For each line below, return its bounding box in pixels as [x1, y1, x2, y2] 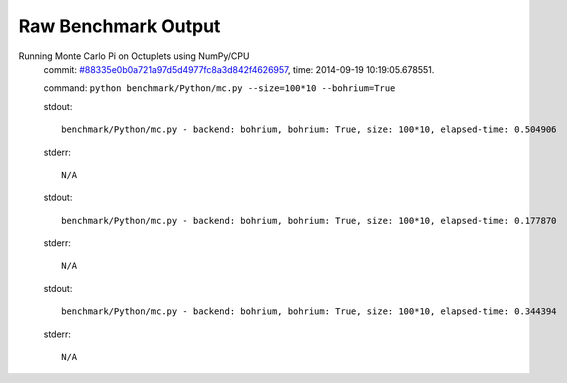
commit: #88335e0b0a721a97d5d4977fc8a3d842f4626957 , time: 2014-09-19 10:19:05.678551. [43, 63, 435, 75]
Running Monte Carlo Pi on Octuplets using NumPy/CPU [18, 50, 250, 62]
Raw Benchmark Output [18, 15, 221, 37]
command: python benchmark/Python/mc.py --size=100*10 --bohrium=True [43, 82, 396, 94]
